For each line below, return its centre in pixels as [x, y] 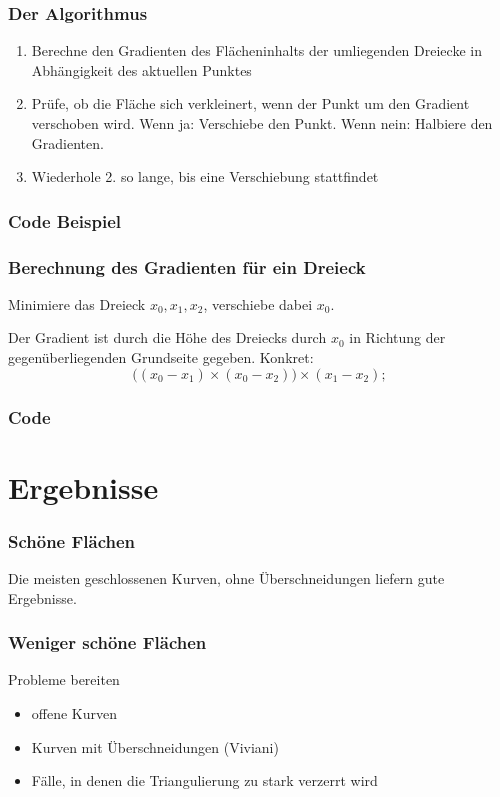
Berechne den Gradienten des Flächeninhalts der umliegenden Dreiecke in [256, 50]
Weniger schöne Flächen [107, 642]
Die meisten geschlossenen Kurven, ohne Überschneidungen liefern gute [226, 578]
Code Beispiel [65, 220]
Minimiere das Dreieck [77, 303]
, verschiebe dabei [258, 303]
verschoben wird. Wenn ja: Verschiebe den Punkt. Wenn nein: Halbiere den [262, 123]
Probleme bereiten [64, 679]
